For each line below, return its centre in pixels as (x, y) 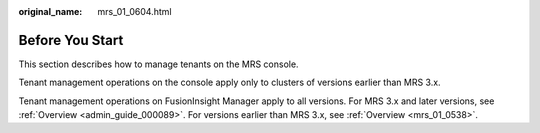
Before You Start (71, 40)
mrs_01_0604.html (134, 11)
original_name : (50, 11)
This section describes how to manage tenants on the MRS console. (158, 64)
